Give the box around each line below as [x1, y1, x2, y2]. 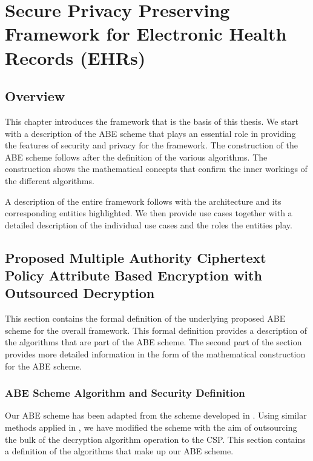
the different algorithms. [5, 174, 94, 187]
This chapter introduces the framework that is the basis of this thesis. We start [5, 114, 299, 127]
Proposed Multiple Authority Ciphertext [5, 248, 266, 267]
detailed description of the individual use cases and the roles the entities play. [5, 218, 292, 231]
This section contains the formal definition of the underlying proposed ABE [5, 312, 286, 325]
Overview [5, 87, 65, 105]
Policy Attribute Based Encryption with [5, 266, 262, 285]
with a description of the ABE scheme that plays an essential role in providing [5, 127, 296, 139]
